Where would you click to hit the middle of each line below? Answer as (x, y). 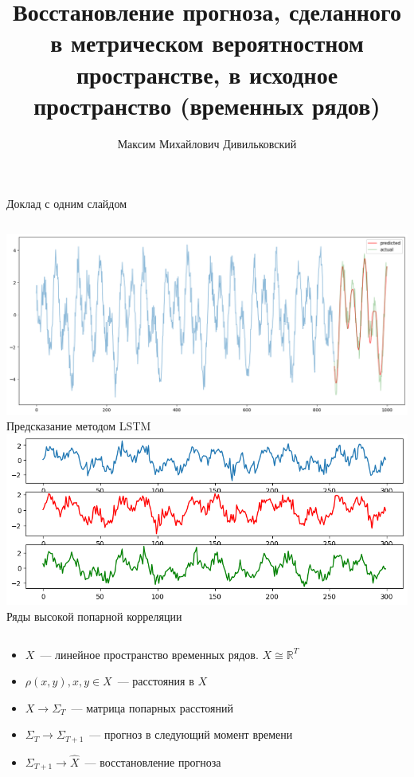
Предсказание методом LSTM (79, 426)
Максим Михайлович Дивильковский (207, 143)
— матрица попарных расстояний (152, 707)
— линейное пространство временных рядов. (149, 654)
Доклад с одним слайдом (67, 204)
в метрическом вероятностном (207, 43)
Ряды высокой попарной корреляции (94, 616)
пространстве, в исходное (207, 74)
